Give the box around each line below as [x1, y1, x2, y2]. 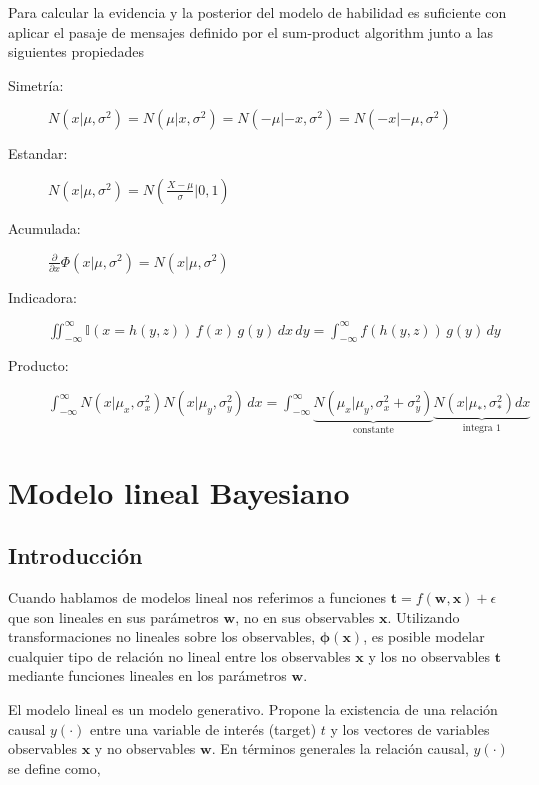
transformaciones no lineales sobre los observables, [8, 626, 316, 647]
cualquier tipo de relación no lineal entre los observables [8, 645, 351, 666]
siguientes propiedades [8, 41, 144, 62]
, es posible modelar [363, 626, 485, 647]
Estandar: [8, 143, 68, 164]
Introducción [8, 540, 143, 571]
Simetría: [8, 74, 64, 95]
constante [352, 424, 394, 435]
